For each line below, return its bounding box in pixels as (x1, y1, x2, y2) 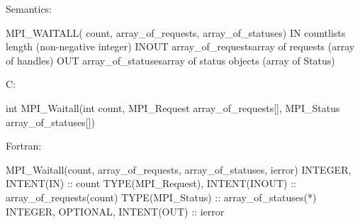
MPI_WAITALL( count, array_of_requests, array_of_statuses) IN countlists (6, 25, 346, 40)
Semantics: (6, 1, 52, 16)
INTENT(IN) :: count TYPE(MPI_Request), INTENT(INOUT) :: (6, 176, 296, 191)
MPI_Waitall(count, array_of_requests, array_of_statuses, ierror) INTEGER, (6, 162, 351, 177)
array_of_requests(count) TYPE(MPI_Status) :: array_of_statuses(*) (6, 189, 317, 204)
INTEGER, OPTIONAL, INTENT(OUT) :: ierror (6, 203, 225, 218)
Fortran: (6, 138, 42, 153)
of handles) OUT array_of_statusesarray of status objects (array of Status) (6, 52, 335, 67)
